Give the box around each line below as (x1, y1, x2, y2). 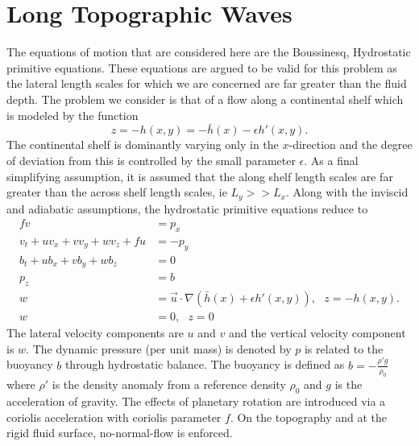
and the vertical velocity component (228, 324, 406, 341)
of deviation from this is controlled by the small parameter (6, 151, 296, 168)
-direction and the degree (288, 136, 413, 153)
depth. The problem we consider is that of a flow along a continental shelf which (6, 90, 404, 107)
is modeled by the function (6, 106, 139, 123)
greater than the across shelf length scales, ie (6, 184, 227, 200)
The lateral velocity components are (6, 324, 184, 341)
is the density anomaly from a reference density (52, 376, 286, 393)
